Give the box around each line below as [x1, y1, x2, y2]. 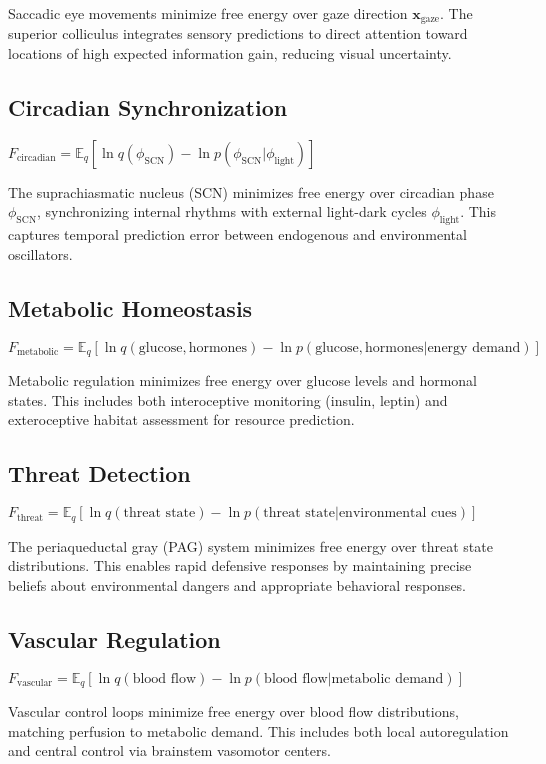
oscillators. [8, 243, 73, 264]
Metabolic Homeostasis [8, 292, 253, 323]
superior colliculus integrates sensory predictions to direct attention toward [8, 23, 468, 44]
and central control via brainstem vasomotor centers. [8, 740, 331, 761]
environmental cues [338, 506, 457, 521]
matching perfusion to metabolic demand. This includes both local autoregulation [8, 720, 509, 741]
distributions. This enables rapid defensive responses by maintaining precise [8, 555, 472, 576]
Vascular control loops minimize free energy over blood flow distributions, [8, 700, 459, 721]
